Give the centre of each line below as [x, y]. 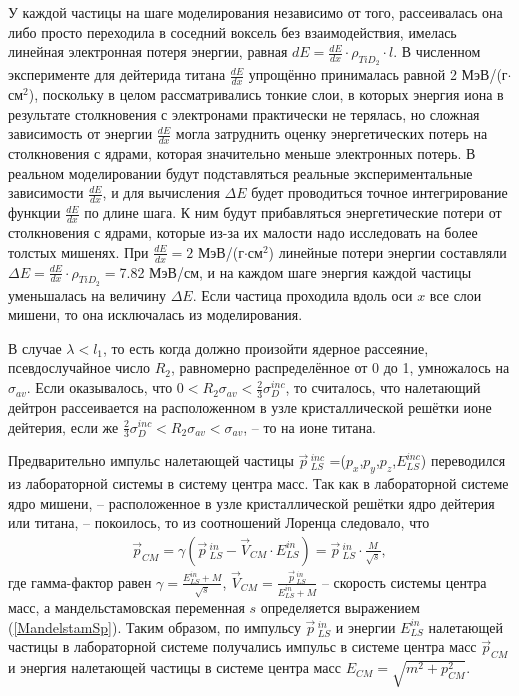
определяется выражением [340, 607]
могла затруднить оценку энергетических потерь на [331, 133]
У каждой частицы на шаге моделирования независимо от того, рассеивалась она [255, 12]
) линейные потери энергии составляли [387, 251]
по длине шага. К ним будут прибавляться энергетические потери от [293, 212]
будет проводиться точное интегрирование [379, 192]
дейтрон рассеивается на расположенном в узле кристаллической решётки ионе [250, 406]
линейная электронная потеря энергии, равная [148, 51]
